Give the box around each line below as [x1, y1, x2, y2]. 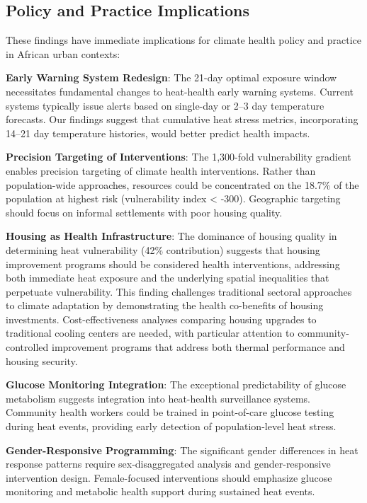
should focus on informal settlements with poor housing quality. [6, 204, 283, 219]
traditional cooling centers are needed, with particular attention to [6, 325, 295, 340]
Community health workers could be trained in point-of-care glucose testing [6, 405, 334, 420]
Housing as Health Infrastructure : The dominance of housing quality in [6, 229, 337, 243]
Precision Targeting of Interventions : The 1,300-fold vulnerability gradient [6, 149, 351, 164]
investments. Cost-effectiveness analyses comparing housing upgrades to [6, 311, 317, 326]
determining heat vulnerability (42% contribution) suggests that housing [6, 242, 320, 257]
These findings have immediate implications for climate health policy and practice [6, 33, 361, 47]
